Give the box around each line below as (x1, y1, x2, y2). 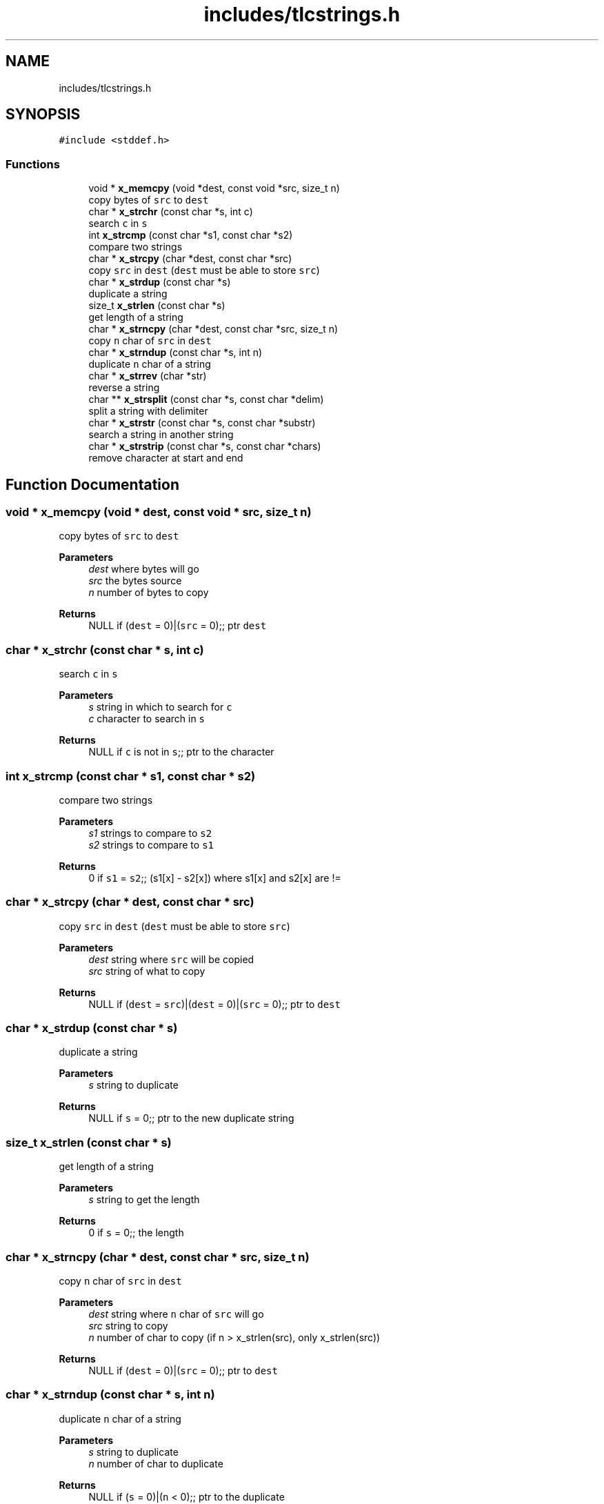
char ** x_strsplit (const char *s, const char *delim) (88, 393, 324, 406)
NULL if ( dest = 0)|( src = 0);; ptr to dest (88, 1364, 278, 1376)
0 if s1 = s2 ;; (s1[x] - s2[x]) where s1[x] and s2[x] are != (88, 871, 341, 884)
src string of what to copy (88, 964, 205, 977)
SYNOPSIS (6, 106, 81, 123)
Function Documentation (6, 475, 179, 493)
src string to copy (88, 1319, 168, 1332)
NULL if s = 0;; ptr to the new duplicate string (88, 1112, 294, 1125)
